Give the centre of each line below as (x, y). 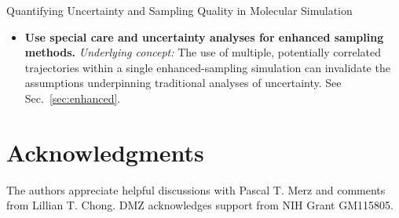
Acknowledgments (105, 152)
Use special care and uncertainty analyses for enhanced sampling (204, 36)
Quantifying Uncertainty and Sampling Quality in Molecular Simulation (179, 10)
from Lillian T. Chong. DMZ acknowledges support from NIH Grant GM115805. (200, 205)
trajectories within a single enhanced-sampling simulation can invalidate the (207, 67)
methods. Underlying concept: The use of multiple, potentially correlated (203, 52)
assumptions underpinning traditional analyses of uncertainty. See (183, 83)
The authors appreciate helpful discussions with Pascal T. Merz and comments (196, 189)
